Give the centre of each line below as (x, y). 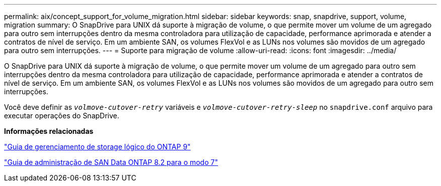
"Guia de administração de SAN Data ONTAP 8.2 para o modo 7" (111, 162)
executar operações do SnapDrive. (62, 116)
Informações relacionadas (49, 131)
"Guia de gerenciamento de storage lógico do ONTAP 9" (97, 147)
